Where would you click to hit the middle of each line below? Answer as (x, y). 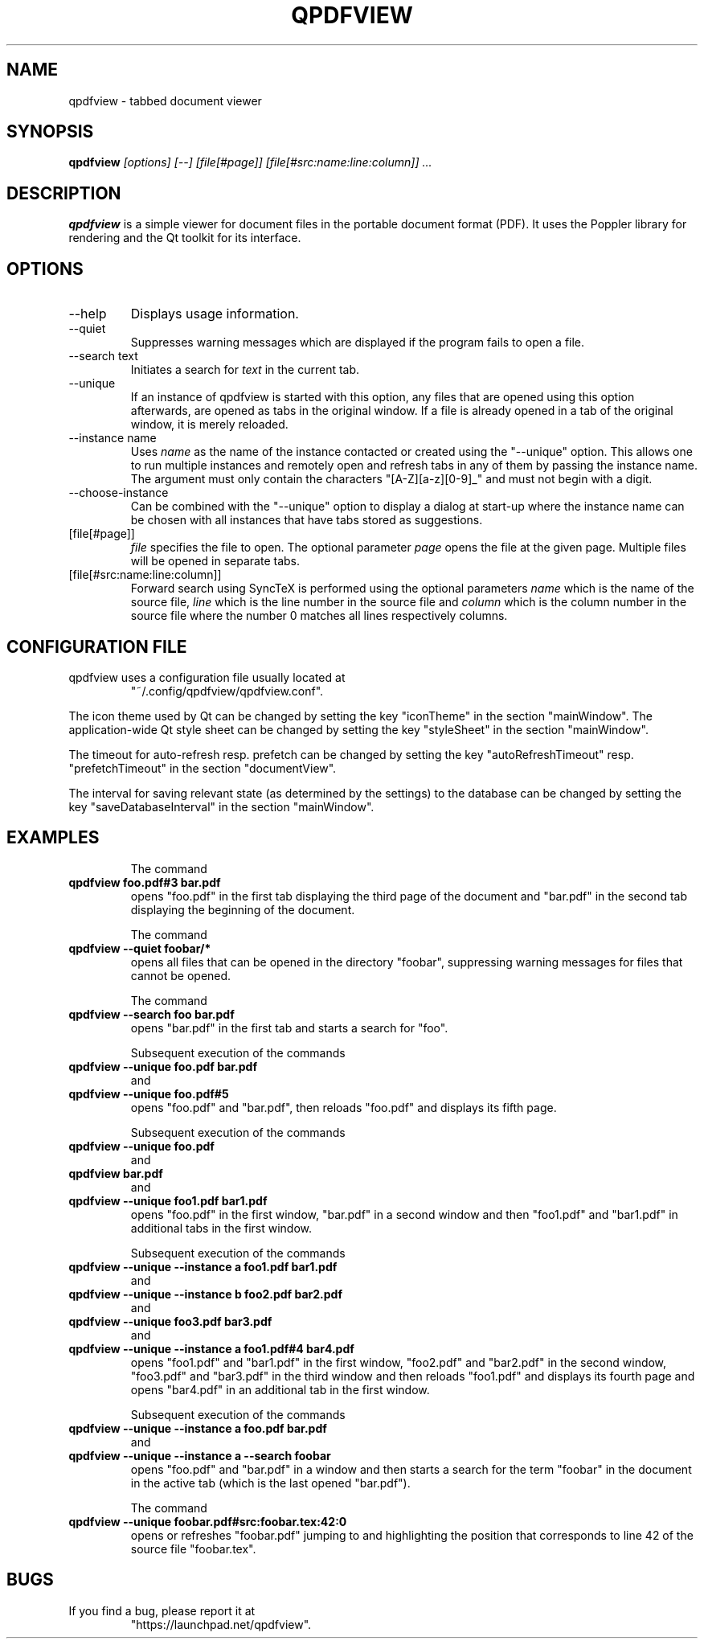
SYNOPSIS (50, 132)
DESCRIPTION (64, 193)
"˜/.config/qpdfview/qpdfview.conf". (227, 691)
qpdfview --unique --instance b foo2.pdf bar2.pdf (206, 1294)
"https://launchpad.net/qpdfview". (221, 1624)
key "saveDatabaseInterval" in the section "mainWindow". (221, 806)
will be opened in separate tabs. (215, 561)
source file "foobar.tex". (193, 1549)
